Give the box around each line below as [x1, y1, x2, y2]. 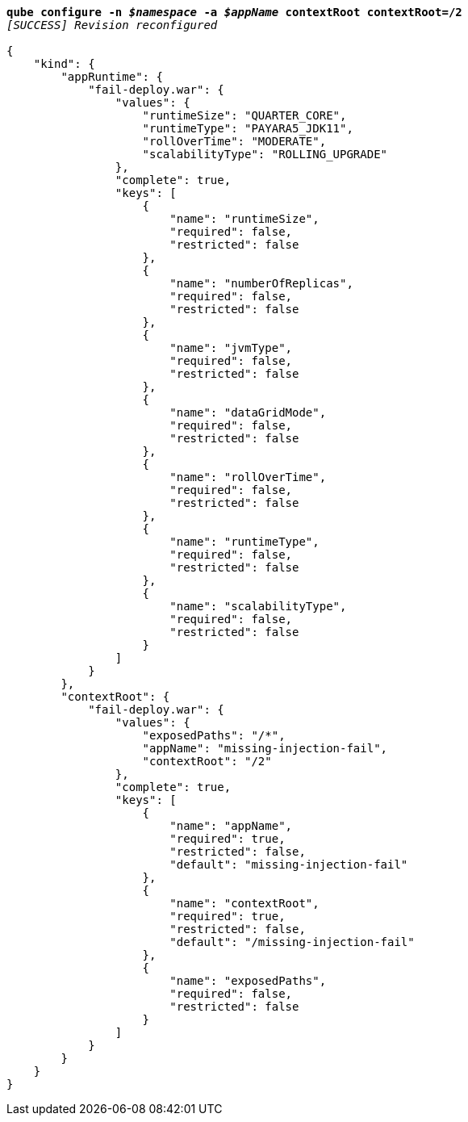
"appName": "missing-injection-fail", [142, 742, 388, 755]
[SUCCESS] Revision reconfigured [6, 19, 218, 31]
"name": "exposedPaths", [169, 974, 327, 987]
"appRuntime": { [61, 70, 163, 83]
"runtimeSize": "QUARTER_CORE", [142, 109, 347, 122]
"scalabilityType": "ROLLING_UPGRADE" [142, 148, 388, 161]
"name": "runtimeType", [169, 535, 320, 548]
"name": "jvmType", [169, 341, 293, 354]
